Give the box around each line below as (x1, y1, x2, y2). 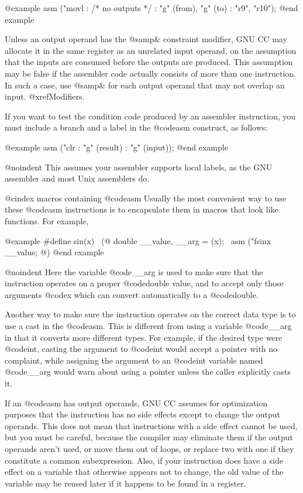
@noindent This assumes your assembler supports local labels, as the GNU (5, 160, 273, 173)
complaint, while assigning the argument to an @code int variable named (5, 354, 263, 366)
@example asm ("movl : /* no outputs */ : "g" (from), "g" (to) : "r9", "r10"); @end (5, 2, 298, 13)
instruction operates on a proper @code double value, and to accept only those (5, 277, 284, 289)
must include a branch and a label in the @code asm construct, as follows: (5, 121, 268, 133)
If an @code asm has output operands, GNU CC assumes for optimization (5, 396, 268, 409)
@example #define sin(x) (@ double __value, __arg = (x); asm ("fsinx (5, 234, 271, 246)
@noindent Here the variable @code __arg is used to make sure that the (5, 265, 263, 278)
